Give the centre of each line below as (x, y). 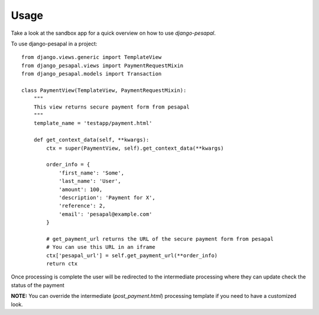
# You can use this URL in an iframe (101, 247)
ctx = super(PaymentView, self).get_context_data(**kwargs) (135, 148)
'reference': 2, (82, 206)
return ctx (62, 264)
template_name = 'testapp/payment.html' (93, 123)
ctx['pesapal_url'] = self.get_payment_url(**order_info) (132, 255)
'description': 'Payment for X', (107, 197)
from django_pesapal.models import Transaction (92, 74)
